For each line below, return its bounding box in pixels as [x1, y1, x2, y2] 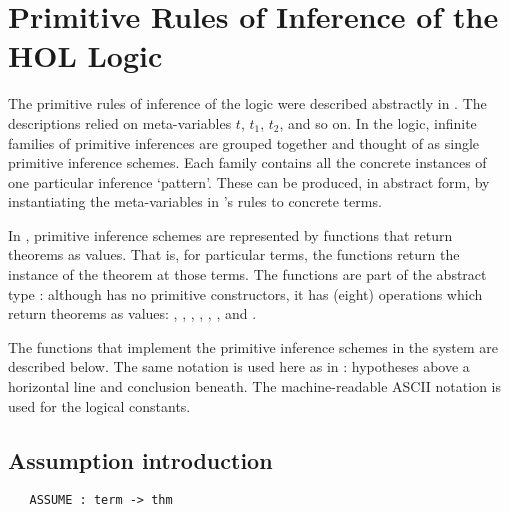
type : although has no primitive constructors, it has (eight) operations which [8, 283, 483, 304]
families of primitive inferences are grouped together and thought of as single [8, 132, 480, 153]
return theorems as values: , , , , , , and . [8, 303, 257, 324]
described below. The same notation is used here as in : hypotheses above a [8, 356, 470, 377]
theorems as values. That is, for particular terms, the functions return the [8, 244, 460, 265]
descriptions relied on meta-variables [8, 112, 232, 133]
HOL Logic [8, 35, 163, 76]
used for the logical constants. [8, 395, 191, 416]
